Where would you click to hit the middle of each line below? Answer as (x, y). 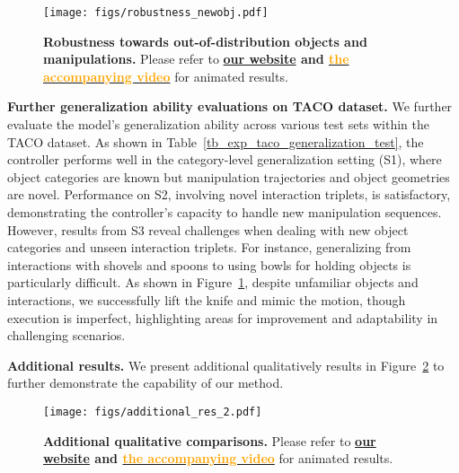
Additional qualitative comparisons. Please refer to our (210, 440)
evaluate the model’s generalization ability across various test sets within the (219, 124)
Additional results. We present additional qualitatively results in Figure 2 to (226, 365)
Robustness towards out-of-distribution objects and (205, 41)
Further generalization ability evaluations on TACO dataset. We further (230, 106)
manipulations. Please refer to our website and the (196, 59)
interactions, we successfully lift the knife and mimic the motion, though (207, 299)
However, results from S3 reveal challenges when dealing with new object (208, 229)
